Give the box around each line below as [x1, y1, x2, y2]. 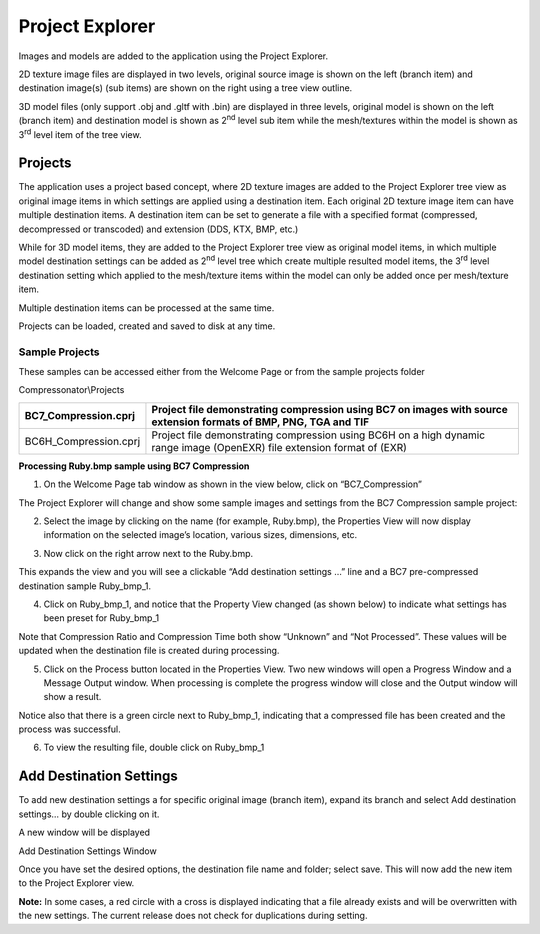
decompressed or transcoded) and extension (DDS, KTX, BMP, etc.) [18, 223, 299, 235]
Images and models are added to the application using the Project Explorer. [18, 50, 329, 62]
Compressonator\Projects [18, 384, 125, 396]
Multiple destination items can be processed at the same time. [18, 301, 275, 314]
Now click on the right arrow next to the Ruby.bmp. [43, 547, 254, 559]
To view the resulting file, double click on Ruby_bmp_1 [43, 741, 265, 754]
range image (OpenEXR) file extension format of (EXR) [151, 440, 407, 454]
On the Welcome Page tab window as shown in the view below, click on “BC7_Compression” [43, 478, 422, 490]
